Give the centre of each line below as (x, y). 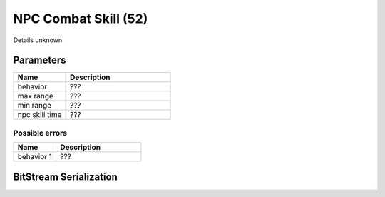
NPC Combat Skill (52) (81, 19)
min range (35, 106)
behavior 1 (35, 157)
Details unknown (38, 40)
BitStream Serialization (65, 177)
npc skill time (40, 115)
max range (35, 96)
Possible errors (40, 133)
